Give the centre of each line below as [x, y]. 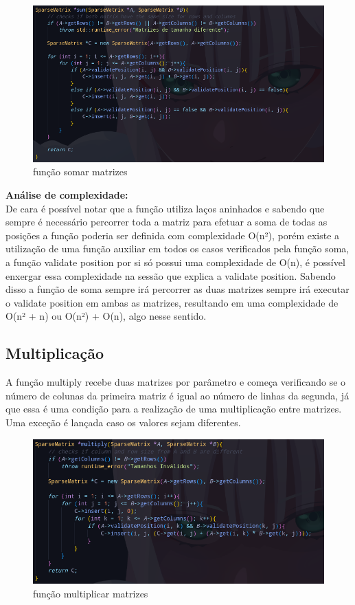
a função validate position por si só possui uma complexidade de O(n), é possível [175, 262]
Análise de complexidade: [67, 194]
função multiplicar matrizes [91, 593]
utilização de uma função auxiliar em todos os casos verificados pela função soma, [177, 249]
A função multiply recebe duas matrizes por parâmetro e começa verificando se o [176, 382]
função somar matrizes [80, 172]
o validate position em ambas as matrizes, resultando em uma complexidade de [172, 302]
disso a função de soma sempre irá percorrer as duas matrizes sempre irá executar [177, 289]
